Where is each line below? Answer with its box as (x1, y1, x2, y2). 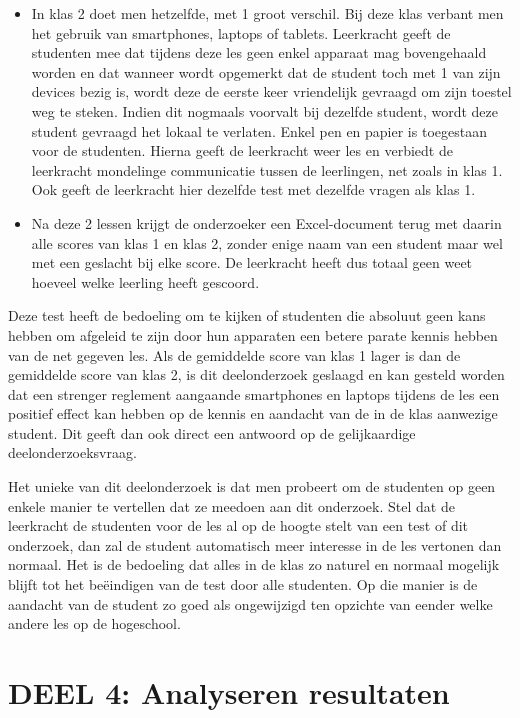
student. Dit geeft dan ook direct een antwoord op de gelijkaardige (8, 422, 416, 443)
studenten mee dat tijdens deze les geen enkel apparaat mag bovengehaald (31, 42, 487, 63)
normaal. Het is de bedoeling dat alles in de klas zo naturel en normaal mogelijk (8, 554, 500, 575)
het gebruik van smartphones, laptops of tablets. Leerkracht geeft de (31, 22, 451, 43)
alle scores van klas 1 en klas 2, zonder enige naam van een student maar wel (31, 232, 503, 253)
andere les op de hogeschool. (8, 613, 181, 634)
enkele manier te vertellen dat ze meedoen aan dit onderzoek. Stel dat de (8, 495, 455, 516)
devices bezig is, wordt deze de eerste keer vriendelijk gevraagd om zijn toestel (31, 81, 512, 102)
